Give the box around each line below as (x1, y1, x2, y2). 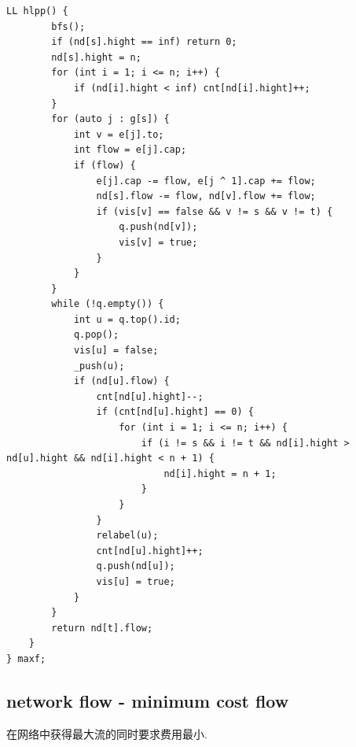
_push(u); (73, 360, 125, 372)
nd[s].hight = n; (51, 51, 141, 63)
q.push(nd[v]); (119, 221, 198, 233)
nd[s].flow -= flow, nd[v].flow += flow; (96, 190, 316, 202)
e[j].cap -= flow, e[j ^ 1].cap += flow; (96, 175, 316, 187)
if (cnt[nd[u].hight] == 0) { (96, 406, 254, 418)
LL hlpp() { (6, 6, 68, 17)
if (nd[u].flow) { (73, 375, 170, 387)
